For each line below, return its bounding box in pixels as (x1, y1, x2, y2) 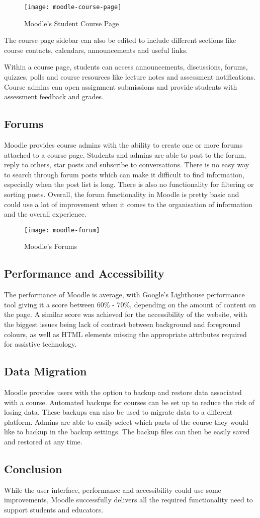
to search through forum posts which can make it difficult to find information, (4, 169, 244, 179)
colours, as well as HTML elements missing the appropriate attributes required (4, 329, 247, 339)
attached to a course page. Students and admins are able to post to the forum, (4, 149, 246, 160)
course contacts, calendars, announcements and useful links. (4, 44, 188, 55)
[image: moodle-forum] (24, 226, 100, 234)
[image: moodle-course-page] (24, 4, 122, 11)
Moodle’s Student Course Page (24, 18, 119, 28)
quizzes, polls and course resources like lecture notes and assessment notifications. (4, 72, 255, 82)
